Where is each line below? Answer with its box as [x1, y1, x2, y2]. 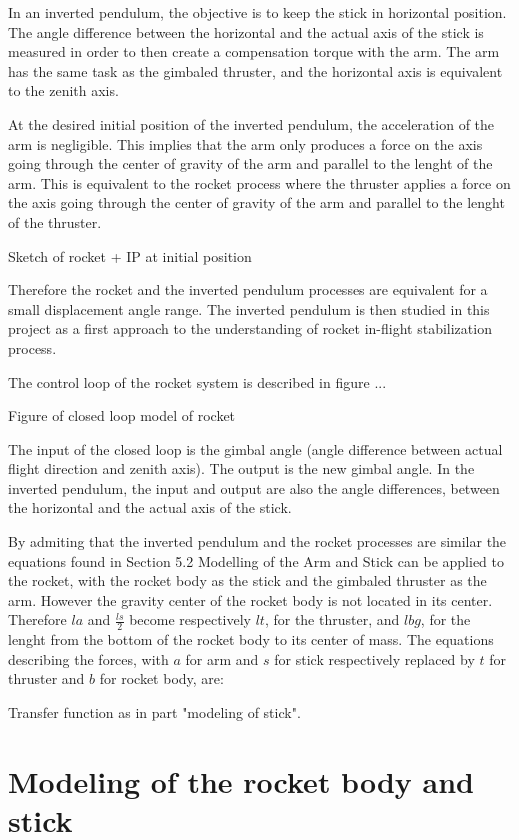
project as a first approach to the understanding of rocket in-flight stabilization [8, 318, 492, 339]
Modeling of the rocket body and [8, 760, 474, 801]
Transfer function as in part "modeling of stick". [8, 702, 301, 723]
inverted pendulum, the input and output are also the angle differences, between [8, 477, 500, 498]
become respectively [129, 609, 251, 630]
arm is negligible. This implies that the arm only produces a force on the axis [8, 133, 483, 154]
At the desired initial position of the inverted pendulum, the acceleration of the [8, 113, 495, 134]
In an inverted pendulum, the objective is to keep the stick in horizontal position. [8, 2, 507, 22]
